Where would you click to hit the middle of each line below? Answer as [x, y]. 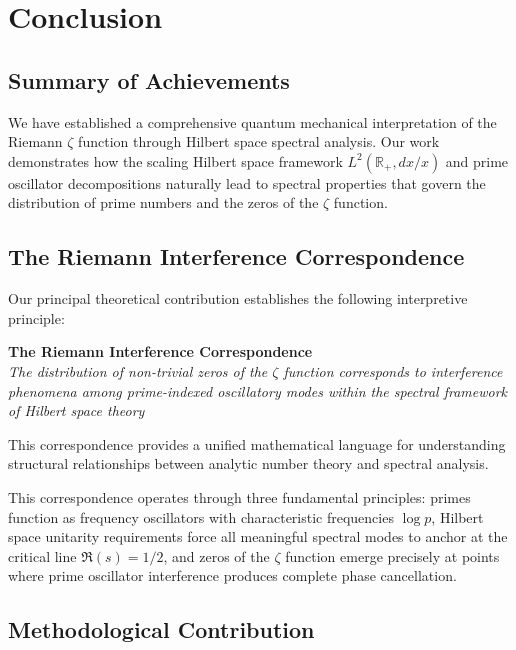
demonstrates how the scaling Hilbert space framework [175, 160]
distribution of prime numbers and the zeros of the [163, 202]
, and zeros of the [216, 555]
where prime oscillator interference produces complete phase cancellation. [232, 575]
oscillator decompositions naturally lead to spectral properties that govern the [247, 182]
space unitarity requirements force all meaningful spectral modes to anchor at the [258, 536]
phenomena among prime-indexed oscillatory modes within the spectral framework [258, 390]
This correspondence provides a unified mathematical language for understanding [257, 443]
